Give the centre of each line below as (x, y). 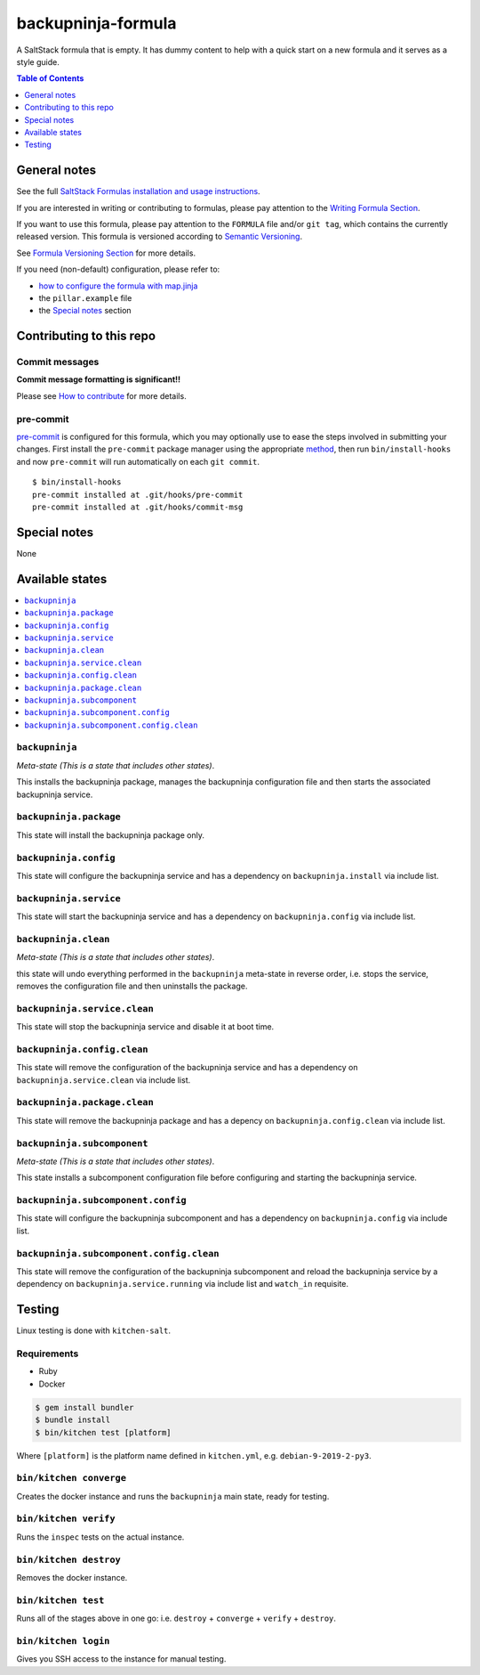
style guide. (38, 61)
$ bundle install (73, 1420)
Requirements (48, 1354)
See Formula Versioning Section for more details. (106, 253)
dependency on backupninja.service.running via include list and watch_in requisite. (183, 1284)
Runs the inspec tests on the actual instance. (100, 1537)
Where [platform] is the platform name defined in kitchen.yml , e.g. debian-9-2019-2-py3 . (194, 1455)
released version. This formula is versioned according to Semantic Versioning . (159, 237)
